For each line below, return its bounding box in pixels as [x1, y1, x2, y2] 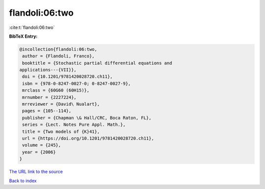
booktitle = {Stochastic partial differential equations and [22, 60, 172, 66]
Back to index [9, 178, 37, 184]
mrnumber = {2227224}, [22, 94, 77, 100]
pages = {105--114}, [22, 108, 72, 114]
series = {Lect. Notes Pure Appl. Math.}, [22, 122, 126, 127]
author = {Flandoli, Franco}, [22, 53, 95, 59]
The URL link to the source [9, 169, 63, 175]
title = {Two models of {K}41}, [22, 129, 100, 134]
